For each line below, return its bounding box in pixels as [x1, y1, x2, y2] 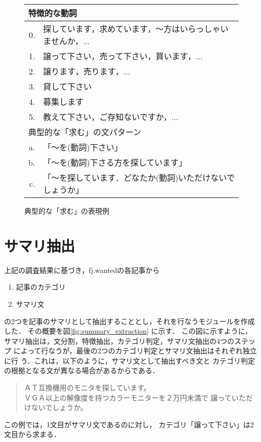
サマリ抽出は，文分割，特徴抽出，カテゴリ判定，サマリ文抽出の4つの [4, 335, 234, 346]
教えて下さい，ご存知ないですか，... [43, 111, 179, 123]
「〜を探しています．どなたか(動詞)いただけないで [43, 172, 235, 183]
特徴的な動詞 [28, 7, 77, 19]
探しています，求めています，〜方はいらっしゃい [43, 23, 229, 34]
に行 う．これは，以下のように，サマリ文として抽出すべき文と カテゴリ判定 [4, 355, 255, 366]
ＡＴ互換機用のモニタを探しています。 [24, 382, 151, 393]
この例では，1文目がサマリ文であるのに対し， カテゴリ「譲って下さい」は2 [4, 419, 254, 429]
